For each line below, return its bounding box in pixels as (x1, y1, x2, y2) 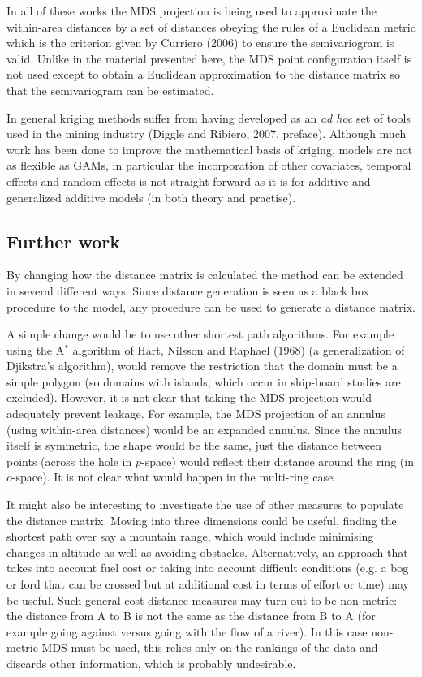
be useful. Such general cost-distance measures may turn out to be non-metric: (6, 591, 398, 608)
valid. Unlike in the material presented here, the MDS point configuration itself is (6, 50, 412, 67)
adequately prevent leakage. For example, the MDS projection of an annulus (6, 405, 385, 422)
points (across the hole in (6, 452, 132, 469)
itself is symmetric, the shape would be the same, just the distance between (6, 437, 382, 454)
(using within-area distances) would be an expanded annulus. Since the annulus (6, 420, 402, 438)
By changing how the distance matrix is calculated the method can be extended (6, 266, 403, 283)
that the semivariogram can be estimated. (6, 81, 214, 98)
